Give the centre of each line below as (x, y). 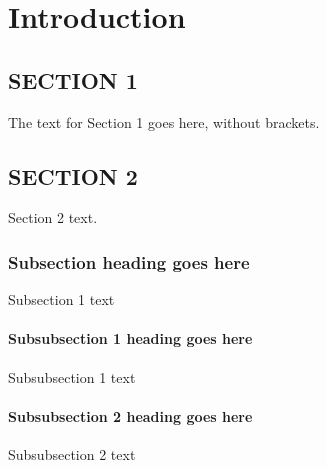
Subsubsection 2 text (72, 453)
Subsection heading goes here (129, 261)
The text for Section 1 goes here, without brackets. (164, 121)
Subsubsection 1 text (72, 376)
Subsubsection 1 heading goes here (130, 338)
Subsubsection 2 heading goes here (130, 415)
